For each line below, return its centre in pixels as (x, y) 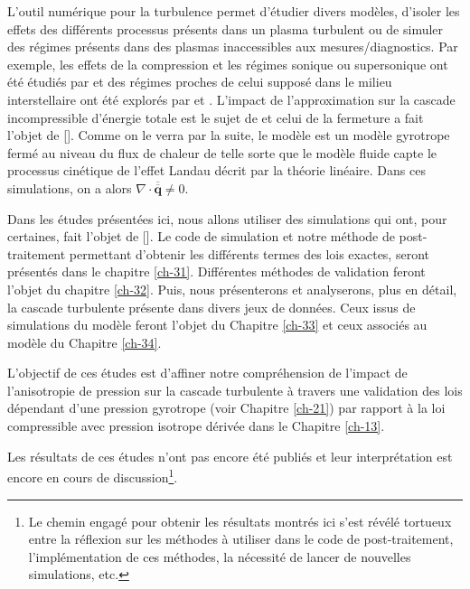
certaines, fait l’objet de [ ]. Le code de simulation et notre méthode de (201, 236)
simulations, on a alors (70, 187)
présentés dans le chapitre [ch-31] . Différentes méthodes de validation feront (216, 271)
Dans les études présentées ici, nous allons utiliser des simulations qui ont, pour (227, 218)
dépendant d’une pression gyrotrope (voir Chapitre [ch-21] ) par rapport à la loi (226, 408)
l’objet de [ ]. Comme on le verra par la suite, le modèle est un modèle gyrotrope (229, 135)
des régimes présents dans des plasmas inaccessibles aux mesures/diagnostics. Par (233, 47)
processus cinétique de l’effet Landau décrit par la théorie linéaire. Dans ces (216, 170)
